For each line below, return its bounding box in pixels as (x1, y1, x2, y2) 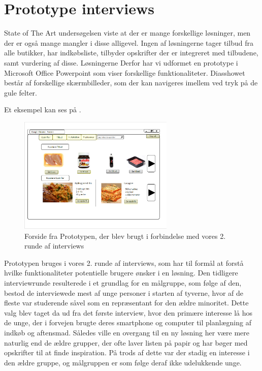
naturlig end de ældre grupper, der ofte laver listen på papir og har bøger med (4, 337, 248, 348)
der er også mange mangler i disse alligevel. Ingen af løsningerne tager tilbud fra (4, 37, 253, 48)
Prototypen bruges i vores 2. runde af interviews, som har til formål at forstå (4, 257, 244, 268)
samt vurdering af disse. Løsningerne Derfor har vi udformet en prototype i (4, 57, 238, 68)
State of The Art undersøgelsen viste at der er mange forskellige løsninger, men (4, 27, 251, 38)
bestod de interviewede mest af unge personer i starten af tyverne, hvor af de (4, 287, 244, 298)
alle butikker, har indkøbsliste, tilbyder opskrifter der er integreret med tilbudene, (4, 47, 258, 58)
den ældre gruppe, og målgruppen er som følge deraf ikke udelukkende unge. (4, 357, 242, 367)
